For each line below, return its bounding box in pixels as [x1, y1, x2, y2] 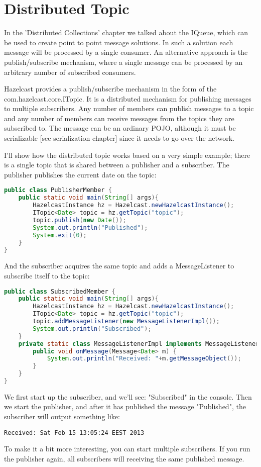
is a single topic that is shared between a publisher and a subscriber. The [4, 159, 229, 170]
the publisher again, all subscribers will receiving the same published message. [4, 453, 244, 463]
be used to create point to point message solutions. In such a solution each [4, 37, 233, 47]
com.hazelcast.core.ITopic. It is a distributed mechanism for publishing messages [4, 93, 251, 104]
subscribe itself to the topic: [4, 270, 90, 281]
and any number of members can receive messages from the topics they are [4, 113, 234, 123]
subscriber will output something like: [4, 411, 120, 422]
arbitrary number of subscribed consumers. [4, 66, 136, 77]
